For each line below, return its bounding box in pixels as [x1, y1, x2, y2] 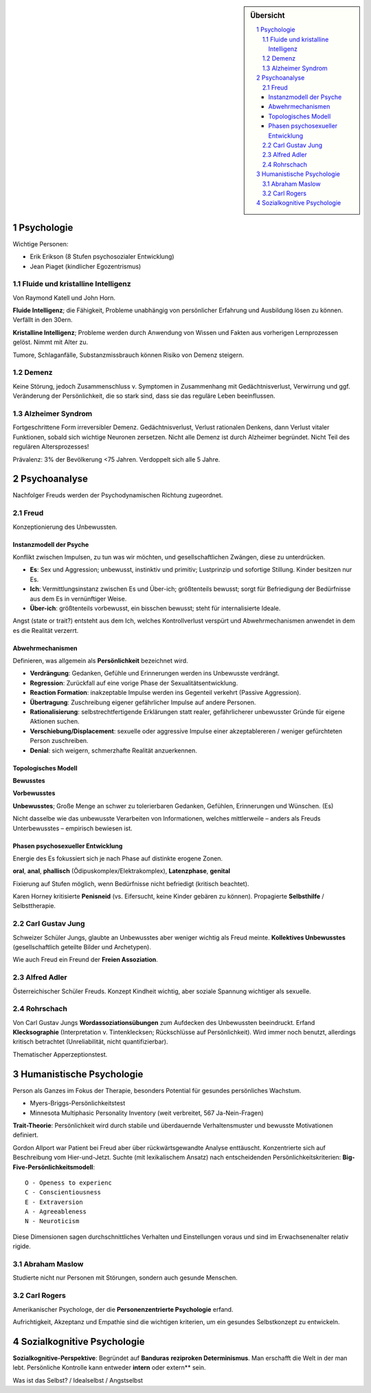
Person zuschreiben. [30, 737, 89, 745]
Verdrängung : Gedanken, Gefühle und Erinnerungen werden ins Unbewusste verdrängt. [30, 669, 280, 678]
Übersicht [250, 11, 285, 20]
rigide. [12, 1242, 31, 1251]
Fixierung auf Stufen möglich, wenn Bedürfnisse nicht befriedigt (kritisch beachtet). [12, 879, 249, 887]
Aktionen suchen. [30, 717, 80, 726]
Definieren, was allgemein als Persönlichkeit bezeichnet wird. [12, 657, 188, 665]
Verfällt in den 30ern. [12, 316, 73, 324]
